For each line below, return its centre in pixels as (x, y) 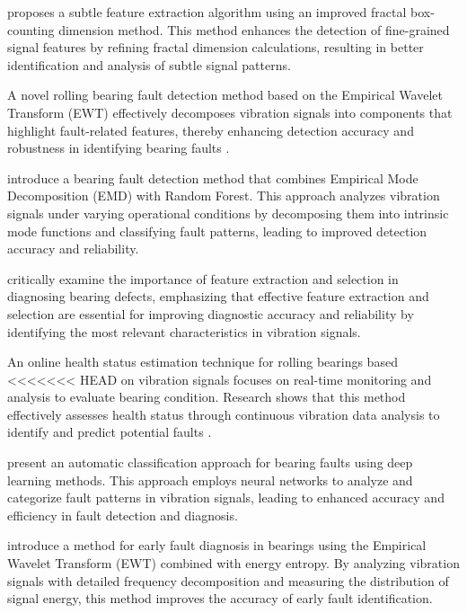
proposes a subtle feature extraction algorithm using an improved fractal (207, 12)
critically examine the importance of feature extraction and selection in (203, 278)
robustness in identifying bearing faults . (119, 148)
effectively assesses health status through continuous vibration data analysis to (224, 414)
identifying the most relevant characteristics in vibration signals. (184, 331)
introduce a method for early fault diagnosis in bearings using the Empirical (217, 545)
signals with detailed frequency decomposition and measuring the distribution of (228, 580)
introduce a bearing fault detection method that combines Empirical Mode (213, 178)
